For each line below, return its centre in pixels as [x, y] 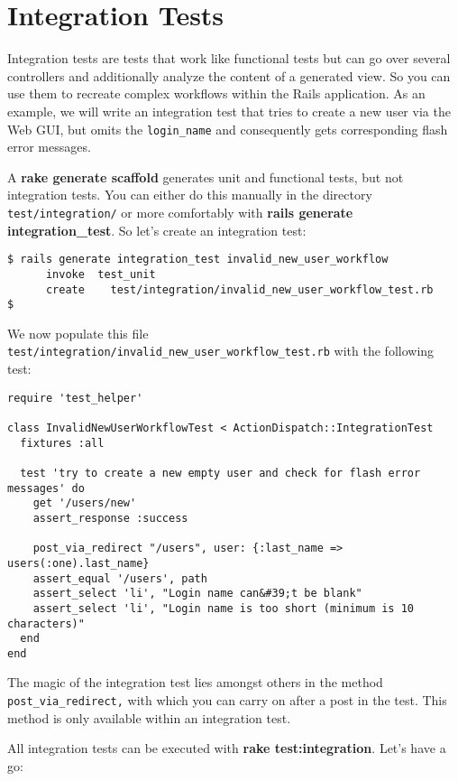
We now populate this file [78, 333]
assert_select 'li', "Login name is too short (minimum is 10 [224, 608]
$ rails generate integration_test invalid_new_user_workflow [198, 260]
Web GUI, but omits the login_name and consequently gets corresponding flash [228, 129]
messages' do [46, 488]
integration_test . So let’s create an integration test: [157, 230]
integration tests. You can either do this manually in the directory [190, 195]
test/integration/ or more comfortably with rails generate [180, 212]
